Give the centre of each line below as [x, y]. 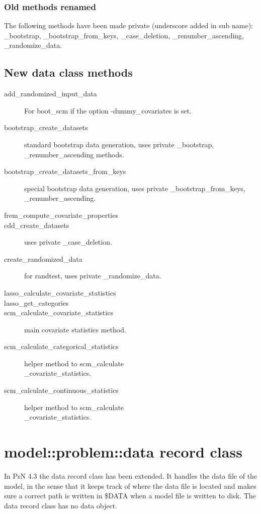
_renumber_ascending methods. [74, 154]
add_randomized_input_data [51, 94]
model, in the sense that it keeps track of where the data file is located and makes [130, 486]
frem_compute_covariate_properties [61, 215]
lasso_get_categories [36, 302]
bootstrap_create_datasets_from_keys [65, 171]
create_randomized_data [43, 259]
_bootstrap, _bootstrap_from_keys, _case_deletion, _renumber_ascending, [124, 35]
